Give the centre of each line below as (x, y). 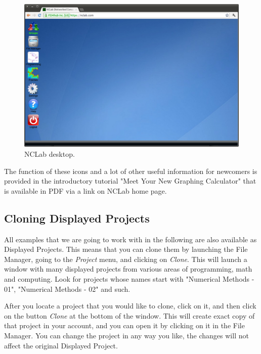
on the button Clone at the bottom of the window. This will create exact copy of (129, 315)
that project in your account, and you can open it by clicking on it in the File (124, 325)
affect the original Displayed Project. (61, 345)
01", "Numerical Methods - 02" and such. (67, 289)
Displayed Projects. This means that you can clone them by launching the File (126, 249)
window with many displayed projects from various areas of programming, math (128, 269)
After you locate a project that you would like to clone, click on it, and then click (130, 306)
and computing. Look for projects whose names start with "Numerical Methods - (129, 278)
